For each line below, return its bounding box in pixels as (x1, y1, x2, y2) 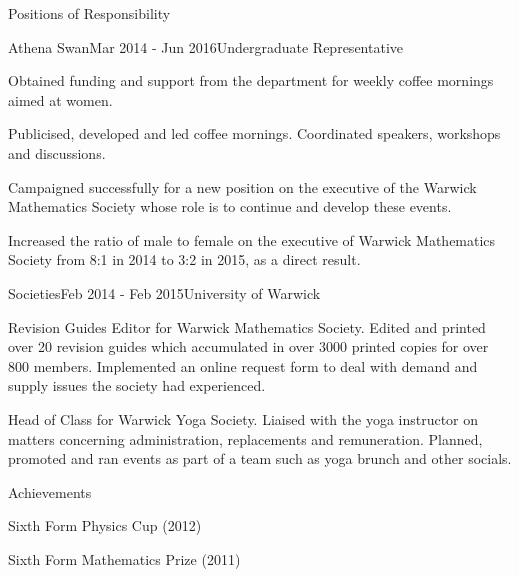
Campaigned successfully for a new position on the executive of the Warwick (8, 176, 477, 197)
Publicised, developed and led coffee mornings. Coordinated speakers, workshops (8, 123, 501, 144)
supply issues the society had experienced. (8, 375, 266, 396)
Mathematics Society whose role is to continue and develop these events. (8, 196, 452, 217)
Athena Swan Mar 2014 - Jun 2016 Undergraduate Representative (8, 36, 403, 57)
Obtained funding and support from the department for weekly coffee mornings (8, 70, 494, 91)
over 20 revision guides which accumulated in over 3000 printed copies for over (8, 336, 489, 357)
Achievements (8, 481, 92, 502)
